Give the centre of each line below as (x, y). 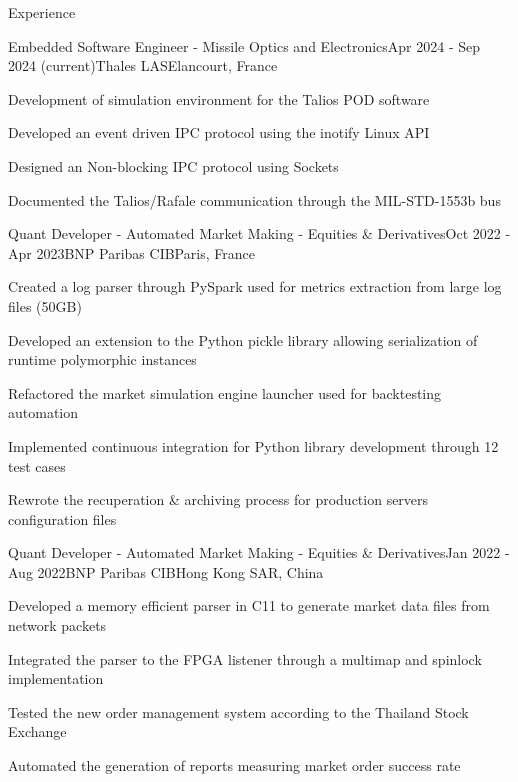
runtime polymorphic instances (102, 359)
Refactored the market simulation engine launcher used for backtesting (225, 392)
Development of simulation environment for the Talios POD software (219, 98)
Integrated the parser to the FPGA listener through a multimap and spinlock (245, 658)
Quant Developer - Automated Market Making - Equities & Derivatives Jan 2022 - (259, 552)
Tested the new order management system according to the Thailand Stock (238, 711)
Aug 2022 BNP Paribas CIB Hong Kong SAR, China (166, 571)
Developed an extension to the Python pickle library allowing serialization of (243, 339)
